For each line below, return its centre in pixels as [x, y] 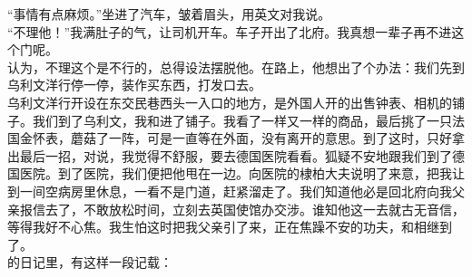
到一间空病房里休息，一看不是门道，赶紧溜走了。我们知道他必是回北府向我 [230, 191]
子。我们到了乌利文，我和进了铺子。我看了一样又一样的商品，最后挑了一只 [230, 120]
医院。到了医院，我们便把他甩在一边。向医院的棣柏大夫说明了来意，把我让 [242, 173]
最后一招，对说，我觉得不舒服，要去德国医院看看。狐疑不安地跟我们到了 [236, 155]
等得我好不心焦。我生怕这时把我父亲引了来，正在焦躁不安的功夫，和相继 [223, 227]
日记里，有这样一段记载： [96, 262]
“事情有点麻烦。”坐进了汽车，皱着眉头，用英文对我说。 [169, 14]
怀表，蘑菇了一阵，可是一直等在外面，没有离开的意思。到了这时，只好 [242, 138]
